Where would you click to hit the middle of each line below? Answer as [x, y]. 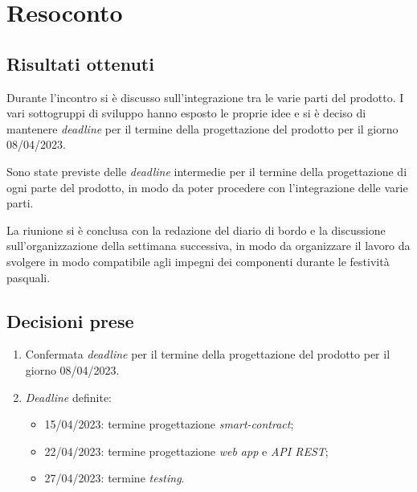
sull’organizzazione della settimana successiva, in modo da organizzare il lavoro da [208, 246]
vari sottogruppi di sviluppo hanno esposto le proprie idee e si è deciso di [186, 113]
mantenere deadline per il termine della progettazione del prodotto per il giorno [202, 128]
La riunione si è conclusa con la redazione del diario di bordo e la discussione [196, 230]
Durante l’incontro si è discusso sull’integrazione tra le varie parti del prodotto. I [205, 97]
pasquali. [29, 277]
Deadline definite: [68, 397]
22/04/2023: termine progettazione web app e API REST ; [186, 451]
